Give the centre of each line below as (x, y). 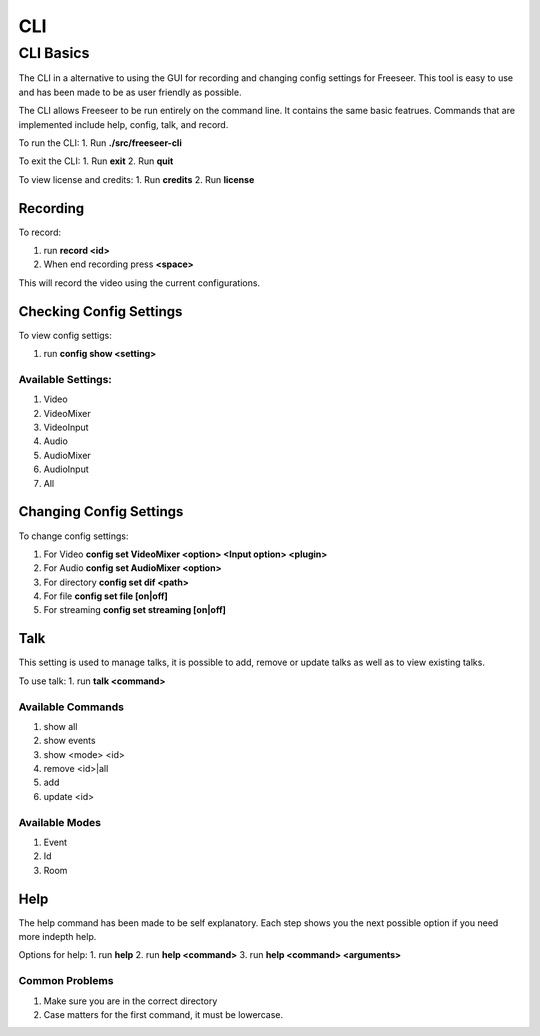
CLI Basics (54, 53)
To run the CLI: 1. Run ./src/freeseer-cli (100, 142)
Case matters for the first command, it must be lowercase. (163, 1014)
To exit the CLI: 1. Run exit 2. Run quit (96, 161)
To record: (40, 232)
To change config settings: (73, 536)
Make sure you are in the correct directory (130, 1001)
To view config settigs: (65, 335)
